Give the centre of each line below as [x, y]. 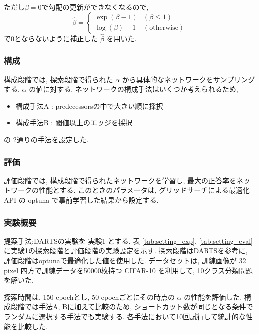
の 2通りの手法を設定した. [46, 139]
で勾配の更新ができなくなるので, [95, 7]
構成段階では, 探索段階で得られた [59, 79]
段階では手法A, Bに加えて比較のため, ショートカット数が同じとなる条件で [132, 306]
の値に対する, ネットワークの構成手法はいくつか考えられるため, [134, 89]
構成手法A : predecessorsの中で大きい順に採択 [89, 106]
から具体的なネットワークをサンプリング [189, 79]
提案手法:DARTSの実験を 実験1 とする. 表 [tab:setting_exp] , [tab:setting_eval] [128, 240]
